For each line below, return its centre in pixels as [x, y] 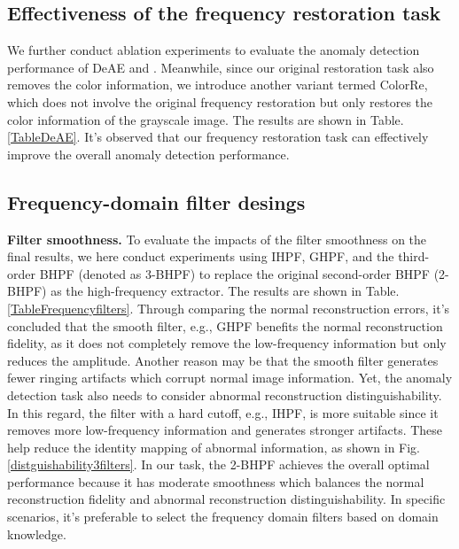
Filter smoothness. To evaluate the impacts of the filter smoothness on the [217, 239]
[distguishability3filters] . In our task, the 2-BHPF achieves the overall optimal [218, 464]
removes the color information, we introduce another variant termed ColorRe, [218, 85]
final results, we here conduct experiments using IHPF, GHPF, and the [201, 256]
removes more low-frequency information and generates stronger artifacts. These [225, 430]
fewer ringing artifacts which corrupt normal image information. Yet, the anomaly [230, 378]
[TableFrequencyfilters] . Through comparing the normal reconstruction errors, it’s [229, 308]
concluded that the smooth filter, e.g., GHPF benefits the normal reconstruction [225, 325]
